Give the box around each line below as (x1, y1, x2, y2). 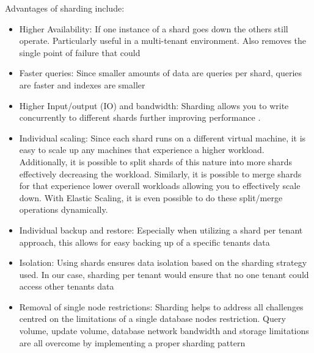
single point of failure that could (19, 46, 141, 59)
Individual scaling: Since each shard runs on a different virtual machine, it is (19, 131, 306, 144)
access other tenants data (19, 280, 114, 293)
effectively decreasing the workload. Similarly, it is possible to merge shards (19, 167, 302, 180)
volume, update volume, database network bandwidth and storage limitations (19, 324, 309, 337)
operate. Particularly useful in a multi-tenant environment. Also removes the (19, 34, 307, 47)
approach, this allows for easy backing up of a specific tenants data (19, 235, 270, 248)
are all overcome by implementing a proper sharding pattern (19, 336, 246, 349)
